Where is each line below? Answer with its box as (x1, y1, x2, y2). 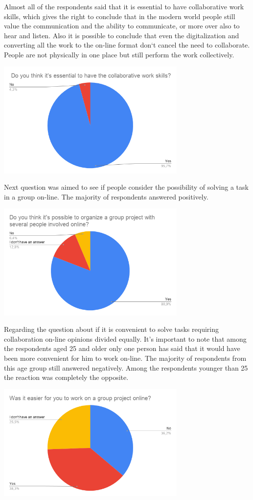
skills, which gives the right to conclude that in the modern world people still (4, 11, 235, 21)
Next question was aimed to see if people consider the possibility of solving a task (4, 182, 249, 192)
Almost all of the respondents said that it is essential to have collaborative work (4, 1, 244, 11)
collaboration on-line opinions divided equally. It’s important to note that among (4, 333, 247, 344)
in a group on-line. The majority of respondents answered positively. (4, 191, 208, 201)
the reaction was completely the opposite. (4, 372, 129, 382)
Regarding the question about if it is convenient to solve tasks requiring (4, 324, 219, 334)
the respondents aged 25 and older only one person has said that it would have (4, 343, 240, 353)
